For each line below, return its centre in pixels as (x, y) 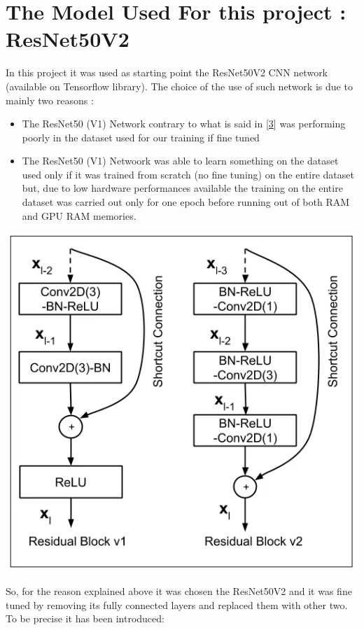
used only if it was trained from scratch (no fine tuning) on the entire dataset (188, 174)
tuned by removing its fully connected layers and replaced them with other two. (177, 604)
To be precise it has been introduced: (85, 618)
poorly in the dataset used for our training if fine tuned (141, 137)
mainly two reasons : (50, 100)
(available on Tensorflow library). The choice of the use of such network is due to (179, 86)
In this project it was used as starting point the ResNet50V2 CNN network (167, 72)
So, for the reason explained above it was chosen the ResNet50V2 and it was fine (179, 590)
